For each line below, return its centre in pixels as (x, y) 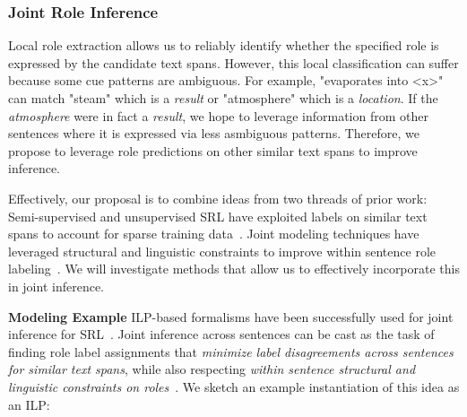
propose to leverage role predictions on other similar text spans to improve (213, 150)
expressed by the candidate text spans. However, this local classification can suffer (233, 62)
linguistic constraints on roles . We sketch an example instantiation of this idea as (234, 386)
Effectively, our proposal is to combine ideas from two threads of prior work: (218, 198)
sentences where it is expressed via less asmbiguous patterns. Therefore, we (214, 133)
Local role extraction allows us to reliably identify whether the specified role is (224, 45)
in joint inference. (56, 286)
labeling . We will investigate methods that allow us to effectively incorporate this (234, 269)
